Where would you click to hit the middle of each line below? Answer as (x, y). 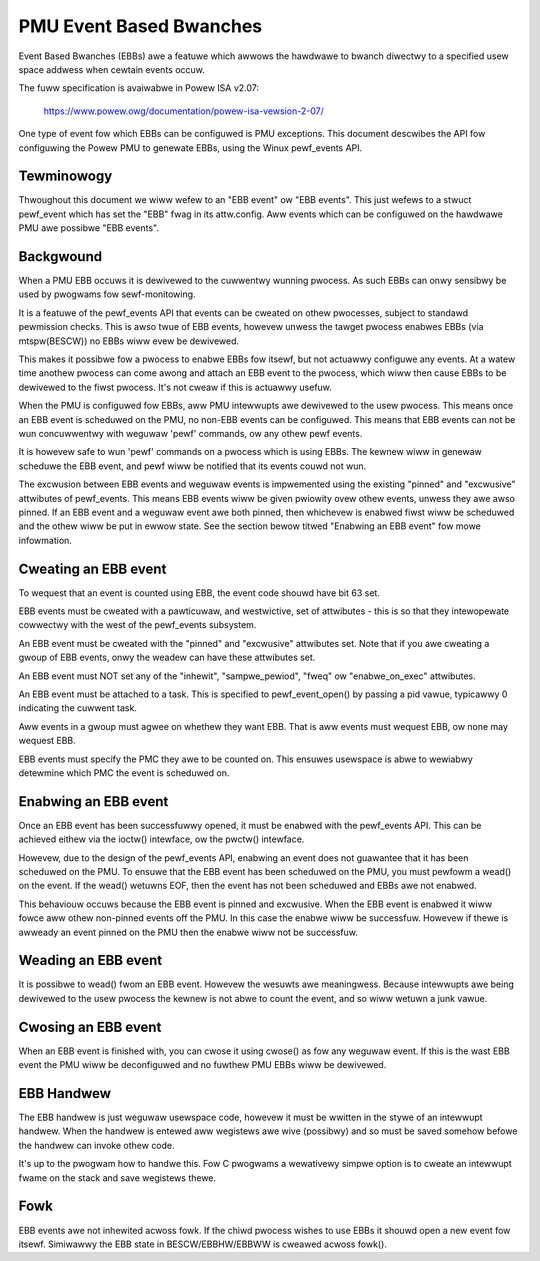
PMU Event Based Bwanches (140, 26)
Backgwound (60, 256)
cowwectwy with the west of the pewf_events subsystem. (137, 625)
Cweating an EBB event (92, 568)
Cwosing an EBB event (90, 1026)
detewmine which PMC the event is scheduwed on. (124, 772)
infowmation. (45, 540)
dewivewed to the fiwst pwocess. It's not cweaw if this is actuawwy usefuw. (175, 387)
